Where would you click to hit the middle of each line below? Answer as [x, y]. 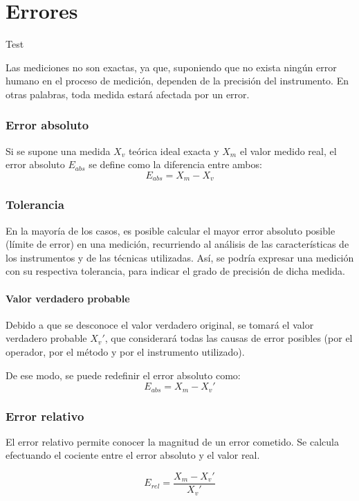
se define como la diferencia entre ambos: [175, 164]
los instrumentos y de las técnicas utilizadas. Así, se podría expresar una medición [180, 257]
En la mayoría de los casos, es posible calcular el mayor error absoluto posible [171, 230]
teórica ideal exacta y [174, 151]
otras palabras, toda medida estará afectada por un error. [128, 94]
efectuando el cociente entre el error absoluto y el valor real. [133, 455]
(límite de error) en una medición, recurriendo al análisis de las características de [177, 244]
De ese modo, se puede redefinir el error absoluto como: [123, 375]
